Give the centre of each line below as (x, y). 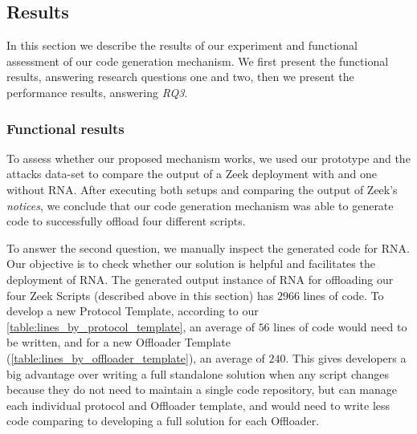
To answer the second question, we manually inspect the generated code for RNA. (208, 247)
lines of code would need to (340, 326)
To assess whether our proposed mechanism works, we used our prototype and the (208, 158)
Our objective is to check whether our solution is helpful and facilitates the (191, 264)
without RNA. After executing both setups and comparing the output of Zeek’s (202, 189)
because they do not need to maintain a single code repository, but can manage (202, 389)
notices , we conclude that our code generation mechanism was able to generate (200, 205)
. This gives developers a (346, 357)
